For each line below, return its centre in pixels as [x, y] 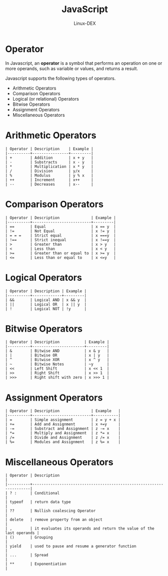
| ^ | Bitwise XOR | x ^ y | [57, 360]
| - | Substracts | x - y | [49, 162]
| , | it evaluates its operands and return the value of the [80, 529]
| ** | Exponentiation [36, 564]
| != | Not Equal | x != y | [61, 231]
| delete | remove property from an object [54, 520]
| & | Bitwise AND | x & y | [57, 351]
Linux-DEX [85, 23]
